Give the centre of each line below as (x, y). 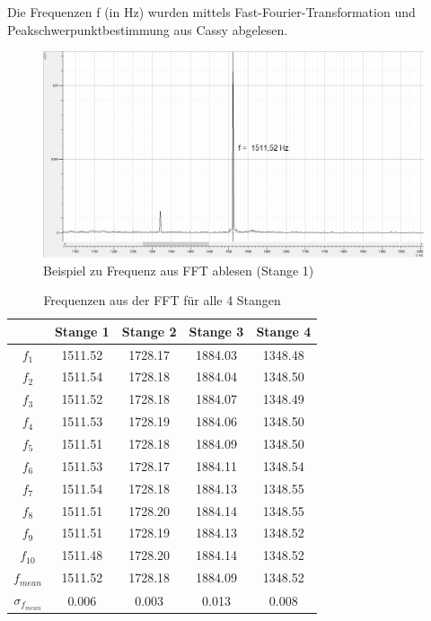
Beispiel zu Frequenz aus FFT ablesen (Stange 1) (179, 270)
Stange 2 (149, 331)
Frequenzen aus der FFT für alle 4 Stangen (162, 300)
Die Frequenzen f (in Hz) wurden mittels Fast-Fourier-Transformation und (211, 12)
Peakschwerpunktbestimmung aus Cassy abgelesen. (148, 29)
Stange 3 (216, 331)
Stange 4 (284, 331)
